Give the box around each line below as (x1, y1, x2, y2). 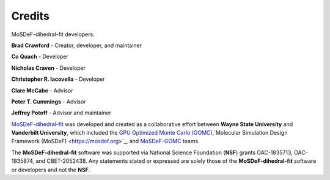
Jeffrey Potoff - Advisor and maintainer (11, 109, 111, 116)
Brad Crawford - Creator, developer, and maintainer (11, 42, 142, 49)
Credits (11, 9, 50, 23)
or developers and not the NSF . (11, 166, 90, 173)
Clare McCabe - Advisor (11, 86, 73, 94)
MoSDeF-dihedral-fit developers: (11, 31, 95, 38)
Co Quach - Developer (11, 53, 68, 61)
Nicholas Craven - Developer (11, 64, 86, 72)
